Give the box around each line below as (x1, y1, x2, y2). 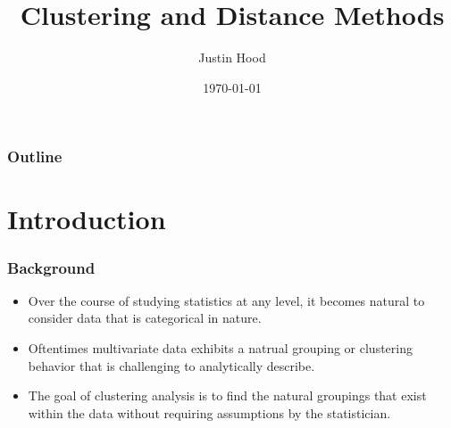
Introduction (7, 201, 166, 237)
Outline (7, 145, 63, 168)
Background (7, 256, 96, 278)
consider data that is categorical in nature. (28, 309, 262, 327)
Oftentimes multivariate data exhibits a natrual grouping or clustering (28, 339, 413, 358)
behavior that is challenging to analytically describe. (28, 356, 315, 374)
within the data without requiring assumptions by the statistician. (28, 403, 391, 422)
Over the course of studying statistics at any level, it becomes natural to (28, 291, 425, 309)
